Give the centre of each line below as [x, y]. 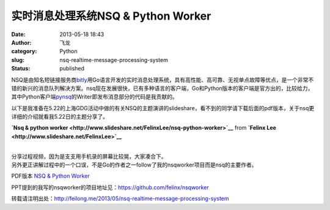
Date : [18, 34]
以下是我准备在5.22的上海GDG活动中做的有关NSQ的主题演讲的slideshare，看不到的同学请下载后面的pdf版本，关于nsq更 [163, 108]
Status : [21, 69]
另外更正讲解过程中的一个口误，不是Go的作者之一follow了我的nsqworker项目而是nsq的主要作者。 [134, 165]
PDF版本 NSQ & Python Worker [50, 176]
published [72, 69]
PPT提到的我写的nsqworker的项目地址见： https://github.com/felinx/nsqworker [110, 187]
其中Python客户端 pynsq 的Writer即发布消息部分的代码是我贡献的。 [94, 97]
